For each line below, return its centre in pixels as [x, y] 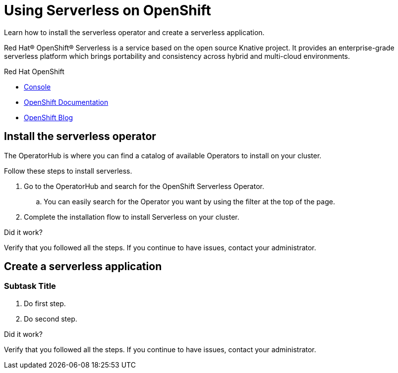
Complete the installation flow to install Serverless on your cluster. [132, 217]
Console [37, 87]
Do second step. [51, 319]
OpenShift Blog [49, 117]
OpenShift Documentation [66, 102]
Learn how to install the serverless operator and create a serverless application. [134, 32]
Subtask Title [30, 286]
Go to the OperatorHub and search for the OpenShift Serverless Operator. [144, 186]
